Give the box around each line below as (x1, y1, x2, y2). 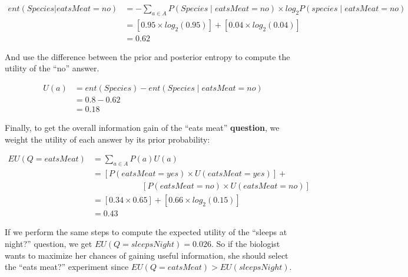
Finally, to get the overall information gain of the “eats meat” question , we (5, 121, 280, 134)
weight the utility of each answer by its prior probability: (5, 133, 210, 145)
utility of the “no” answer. (5, 62, 99, 74)
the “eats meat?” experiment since (5, 260, 129, 273)
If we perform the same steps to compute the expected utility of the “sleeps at (5, 226, 287, 238)
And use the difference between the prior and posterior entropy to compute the (5, 50, 290, 62)
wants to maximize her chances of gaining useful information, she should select (5, 249, 288, 261)
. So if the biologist (211, 237, 280, 249)
